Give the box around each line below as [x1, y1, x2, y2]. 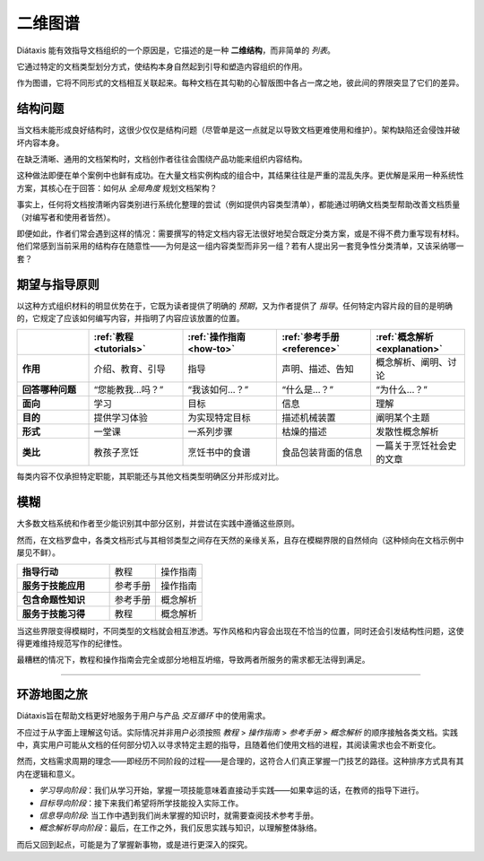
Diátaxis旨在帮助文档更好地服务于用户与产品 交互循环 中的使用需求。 [16, 710, 271, 721]
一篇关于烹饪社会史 [375, 439, 457, 452]
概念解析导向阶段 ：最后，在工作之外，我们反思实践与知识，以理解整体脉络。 [39, 822, 322, 833]
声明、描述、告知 [281, 363, 354, 376]
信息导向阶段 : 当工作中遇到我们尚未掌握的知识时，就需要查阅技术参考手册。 [39, 810, 318, 821]
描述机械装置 [281, 412, 336, 424]
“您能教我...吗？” [93, 384, 164, 396]
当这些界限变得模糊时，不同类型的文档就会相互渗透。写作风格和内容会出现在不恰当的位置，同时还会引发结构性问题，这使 [16, 625, 464, 636]
